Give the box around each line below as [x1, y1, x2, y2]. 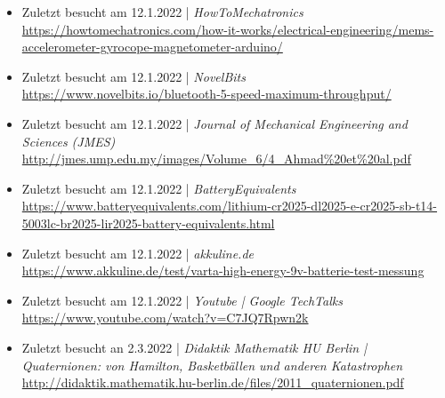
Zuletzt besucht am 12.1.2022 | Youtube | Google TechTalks [21, 291, 343, 309]
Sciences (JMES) [21, 131, 116, 150]
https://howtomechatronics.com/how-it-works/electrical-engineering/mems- [21, 20, 434, 38]
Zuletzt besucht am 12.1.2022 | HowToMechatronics [21, 3, 303, 20]
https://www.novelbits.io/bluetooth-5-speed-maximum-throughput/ [21, 84, 392, 103]
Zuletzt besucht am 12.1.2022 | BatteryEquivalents [21, 179, 296, 197]
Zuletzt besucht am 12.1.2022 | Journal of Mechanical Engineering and [21, 114, 408, 132]
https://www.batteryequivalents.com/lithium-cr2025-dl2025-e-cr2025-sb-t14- [21, 196, 438, 215]
